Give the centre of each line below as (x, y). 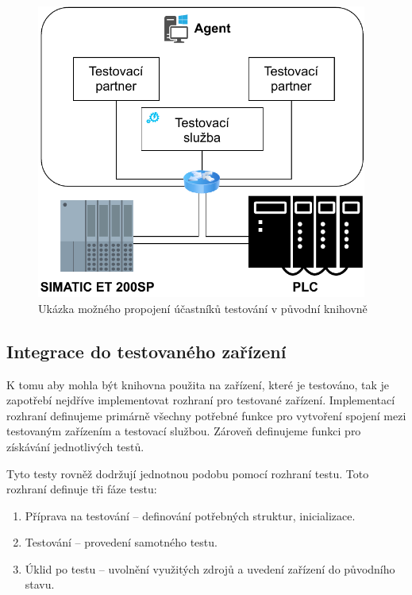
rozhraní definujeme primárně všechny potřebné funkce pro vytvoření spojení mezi (206, 415)
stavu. (40, 584)
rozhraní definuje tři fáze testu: (82, 489)
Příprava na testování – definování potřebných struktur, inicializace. (190, 515)
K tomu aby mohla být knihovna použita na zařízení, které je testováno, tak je (198, 384)
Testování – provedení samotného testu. (121, 542)
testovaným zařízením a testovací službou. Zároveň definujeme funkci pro (184, 431)
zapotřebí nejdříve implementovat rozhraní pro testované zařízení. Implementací (201, 400)
